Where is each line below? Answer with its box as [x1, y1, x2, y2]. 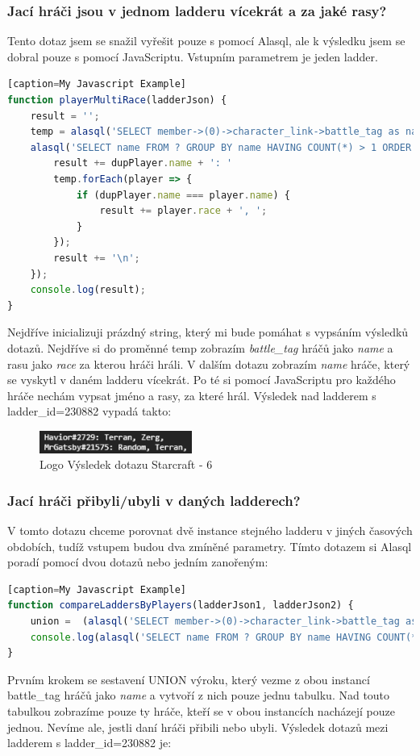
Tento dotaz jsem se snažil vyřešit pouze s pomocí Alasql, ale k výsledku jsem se [7, 32, 405, 49]
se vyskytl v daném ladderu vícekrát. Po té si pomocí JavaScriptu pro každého [7, 371, 396, 388]
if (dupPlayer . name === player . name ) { [76, 189, 290, 201]
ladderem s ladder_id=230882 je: [7, 734, 172, 751]
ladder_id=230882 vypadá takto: [7, 403, 172, 420]
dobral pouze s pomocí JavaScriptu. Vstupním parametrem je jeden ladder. [7, 48, 378, 65]
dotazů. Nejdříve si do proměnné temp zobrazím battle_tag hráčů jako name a [7, 339, 393, 356]
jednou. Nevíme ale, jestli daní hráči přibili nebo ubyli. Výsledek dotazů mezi [7, 718, 389, 735]
